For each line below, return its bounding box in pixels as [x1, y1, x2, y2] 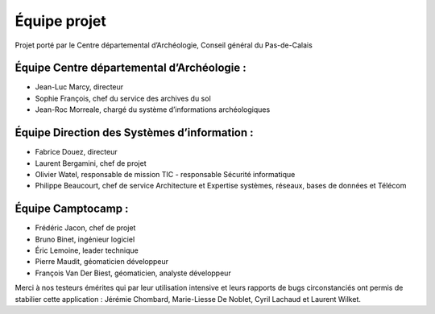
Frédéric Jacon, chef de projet [35, 223, 136, 233]
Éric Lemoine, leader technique [35, 246, 139, 255]
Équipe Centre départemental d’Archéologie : [14, 61, 246, 75]
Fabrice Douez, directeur [35, 147, 118, 157]
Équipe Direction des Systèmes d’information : [14, 126, 254, 140]
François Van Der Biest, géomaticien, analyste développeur [35, 268, 231, 278]
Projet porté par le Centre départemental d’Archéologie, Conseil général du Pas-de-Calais [14, 40, 313, 50]
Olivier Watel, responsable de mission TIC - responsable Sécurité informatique [35, 169, 296, 179]
